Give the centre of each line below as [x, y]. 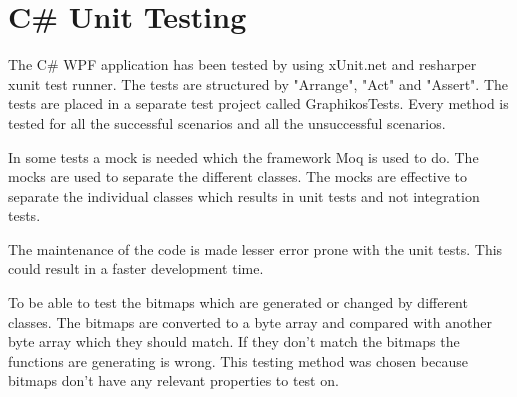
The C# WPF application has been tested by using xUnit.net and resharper [242, 64]
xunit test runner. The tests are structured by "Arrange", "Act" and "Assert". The [258, 83]
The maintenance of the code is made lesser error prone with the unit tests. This [255, 248]
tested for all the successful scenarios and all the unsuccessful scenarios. [227, 122]
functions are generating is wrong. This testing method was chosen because [238, 360]
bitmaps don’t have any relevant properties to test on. [173, 380]
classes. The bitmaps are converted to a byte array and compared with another [250, 321]
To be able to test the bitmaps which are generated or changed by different [238, 302]
